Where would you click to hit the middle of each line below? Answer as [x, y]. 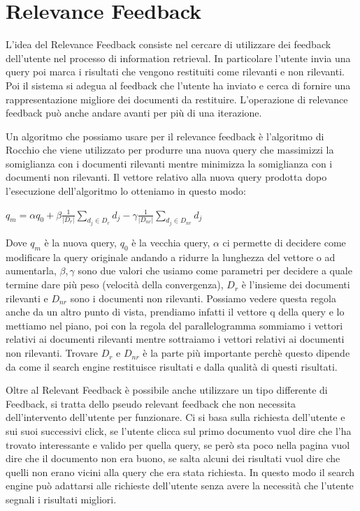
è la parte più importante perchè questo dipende [246, 353]
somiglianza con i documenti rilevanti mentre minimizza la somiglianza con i [169, 163]
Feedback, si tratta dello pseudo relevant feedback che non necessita [151, 403]
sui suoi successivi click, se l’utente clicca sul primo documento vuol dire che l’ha [179, 431]
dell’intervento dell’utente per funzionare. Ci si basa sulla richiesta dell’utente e [175, 417]
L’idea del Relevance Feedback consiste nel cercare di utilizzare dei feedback [168, 44]
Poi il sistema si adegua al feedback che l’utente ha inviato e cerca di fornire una [178, 85]
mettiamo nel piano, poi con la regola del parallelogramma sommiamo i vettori [174, 325]
